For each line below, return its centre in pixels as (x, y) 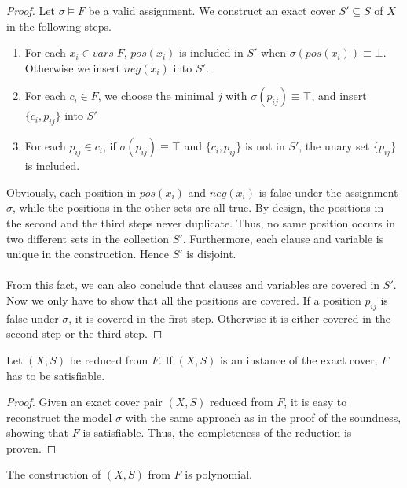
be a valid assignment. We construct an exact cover (212, 10)
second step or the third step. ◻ (84, 333)
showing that (38, 433)
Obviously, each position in (71, 192)
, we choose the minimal (156, 96)
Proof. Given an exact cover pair (84, 402)
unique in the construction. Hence (88, 254)
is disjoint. (211, 254)
